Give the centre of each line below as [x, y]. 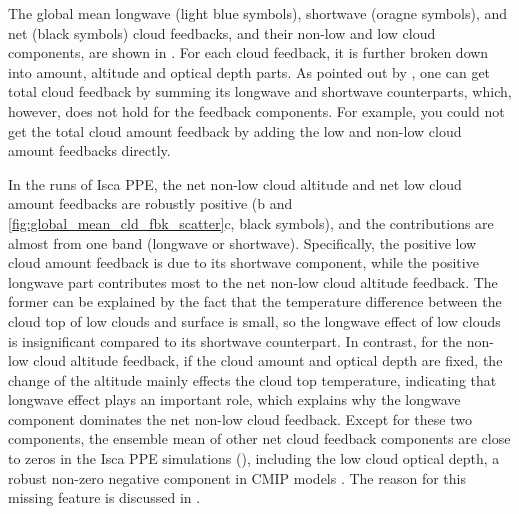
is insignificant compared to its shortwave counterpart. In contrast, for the [235, 340]
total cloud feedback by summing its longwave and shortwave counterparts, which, [260, 91]
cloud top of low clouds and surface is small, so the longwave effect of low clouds [254, 320]
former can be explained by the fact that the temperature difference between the [255, 301]
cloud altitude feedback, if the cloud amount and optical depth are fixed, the [268, 360]
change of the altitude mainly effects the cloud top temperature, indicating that [252, 379]
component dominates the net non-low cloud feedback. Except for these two [240, 418]
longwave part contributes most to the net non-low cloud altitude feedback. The [253, 281]
